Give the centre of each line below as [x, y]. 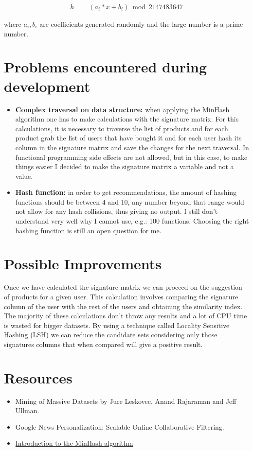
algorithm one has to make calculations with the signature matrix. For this [127, 119]
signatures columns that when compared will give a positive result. [103, 344]
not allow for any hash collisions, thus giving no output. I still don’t [117, 211]
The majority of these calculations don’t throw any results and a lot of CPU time [126, 316]
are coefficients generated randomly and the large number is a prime [141, 24]
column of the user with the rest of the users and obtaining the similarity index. [123, 306]
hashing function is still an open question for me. [88, 230]
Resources [38, 377]
